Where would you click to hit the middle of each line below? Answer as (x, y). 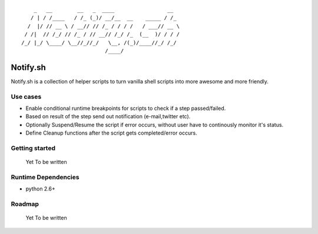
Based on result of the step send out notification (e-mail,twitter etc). (108, 116)
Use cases (26, 96)
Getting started (33, 148)
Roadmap (25, 204)
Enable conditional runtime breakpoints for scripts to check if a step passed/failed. (126, 108)
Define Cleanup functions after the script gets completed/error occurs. (111, 133)
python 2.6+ (40, 189)
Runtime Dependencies (45, 177)
